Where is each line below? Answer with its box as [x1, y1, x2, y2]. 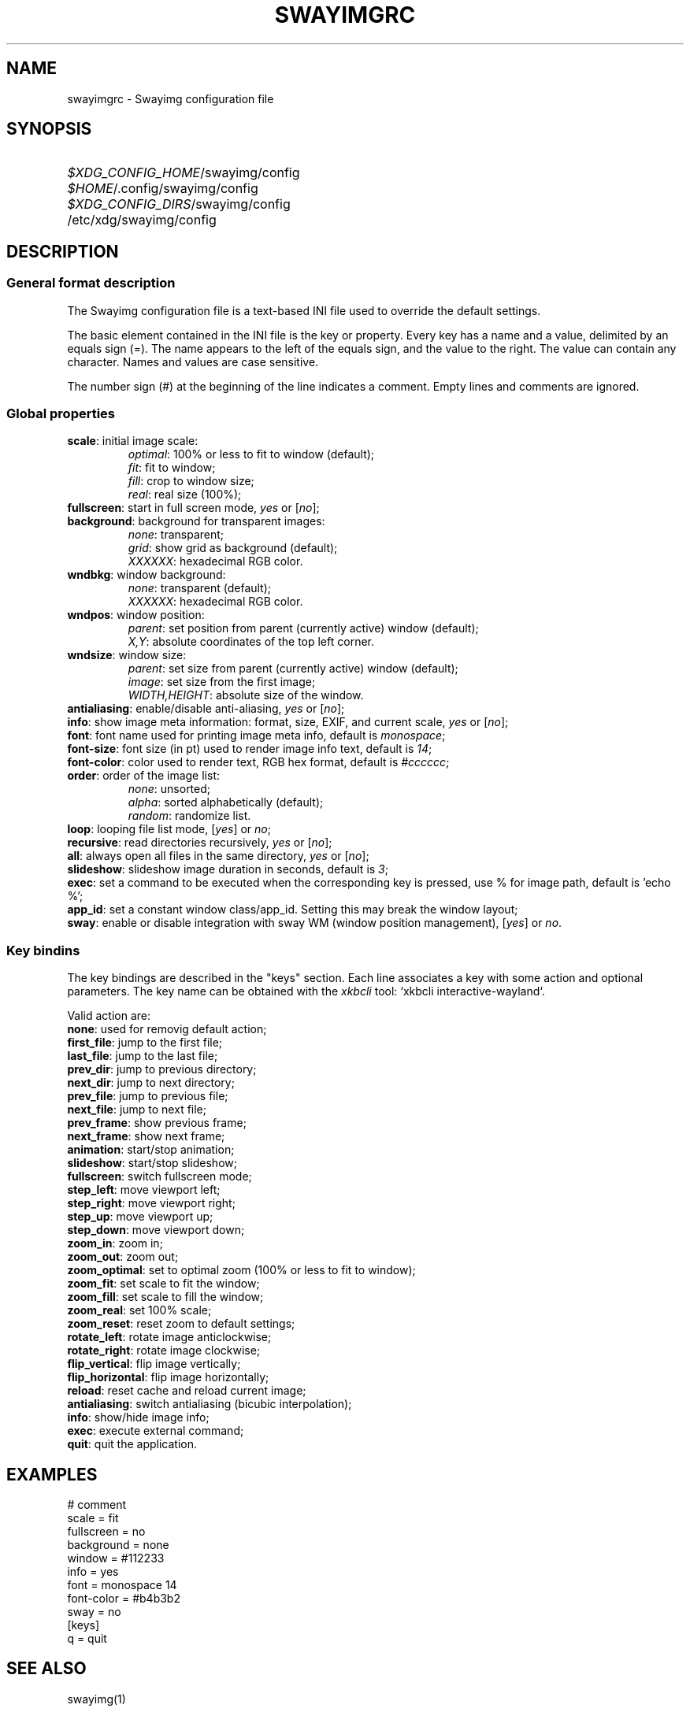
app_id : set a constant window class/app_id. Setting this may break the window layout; [67, 902, 518, 917]
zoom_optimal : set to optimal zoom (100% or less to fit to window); [67, 1263, 416, 1277]
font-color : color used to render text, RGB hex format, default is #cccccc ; [67, 755, 450, 769]
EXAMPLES [6, 1464, 98, 1484]
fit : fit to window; [128, 461, 216, 475]
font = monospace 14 [67, 1578, 177, 1592]
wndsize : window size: [67, 648, 187, 662]
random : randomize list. [128, 809, 251, 823]
